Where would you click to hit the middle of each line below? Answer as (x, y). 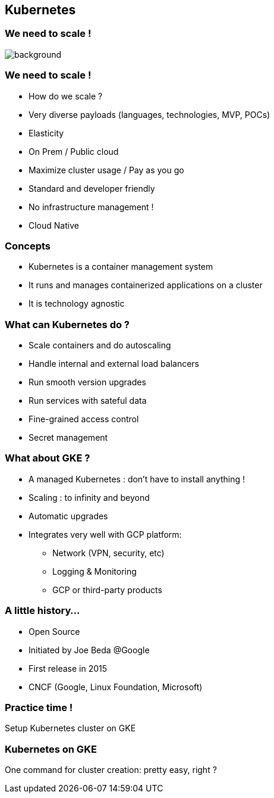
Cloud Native (54, 225)
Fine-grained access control (84, 419)
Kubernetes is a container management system (121, 267)
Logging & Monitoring (95, 571)
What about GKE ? (48, 458)
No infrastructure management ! (91, 207)
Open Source (54, 631)
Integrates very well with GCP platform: (105, 534)
